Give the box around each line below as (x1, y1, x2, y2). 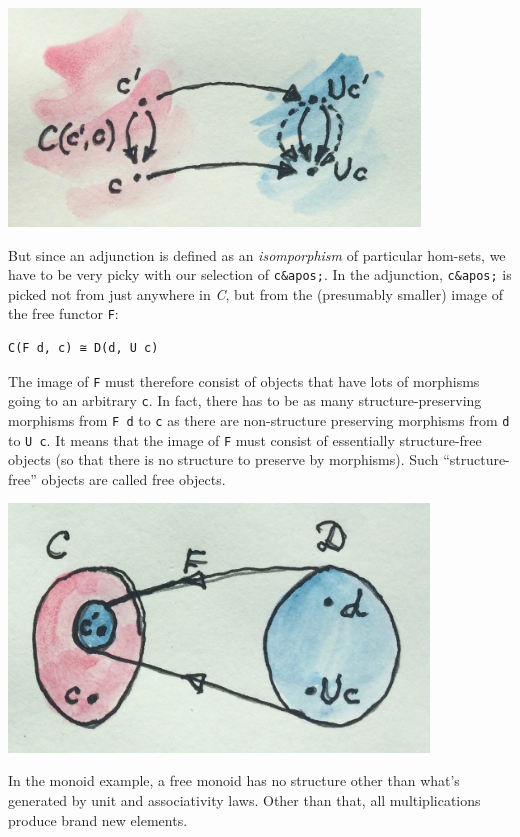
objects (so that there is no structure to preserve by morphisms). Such (8, 449, 439, 470)
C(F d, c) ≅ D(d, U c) (8, 341, 159, 356)
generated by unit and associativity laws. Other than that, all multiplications (8, 789, 481, 810)
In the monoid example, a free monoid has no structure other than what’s (8, 770, 460, 791)
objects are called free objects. (41, 468, 226, 489)
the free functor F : (8, 303, 119, 324)
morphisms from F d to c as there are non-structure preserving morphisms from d (8, 409, 510, 430)
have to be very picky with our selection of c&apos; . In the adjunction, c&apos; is (8, 264, 512, 285)
